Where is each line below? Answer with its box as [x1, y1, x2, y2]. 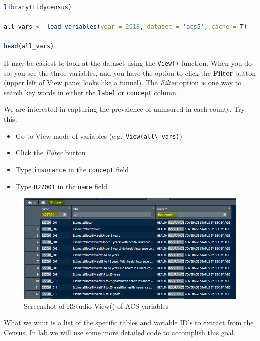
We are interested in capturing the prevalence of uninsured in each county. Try [4, 104, 245, 114]
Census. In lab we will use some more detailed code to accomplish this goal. [4, 327, 236, 337]
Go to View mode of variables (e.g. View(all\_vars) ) [15, 130, 182, 141]
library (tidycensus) [4, 4, 72, 11]
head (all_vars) [4, 43, 54, 50]
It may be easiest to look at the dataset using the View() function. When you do [4, 57, 252, 68]
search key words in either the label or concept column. [4, 87, 178, 97]
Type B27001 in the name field [15, 181, 108, 191]
